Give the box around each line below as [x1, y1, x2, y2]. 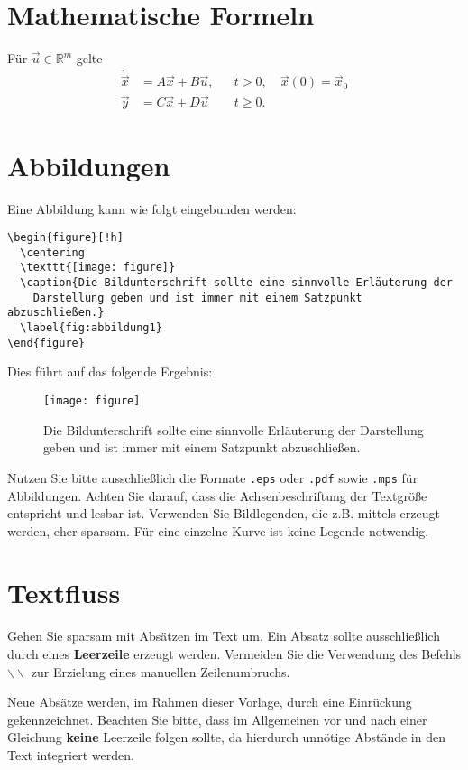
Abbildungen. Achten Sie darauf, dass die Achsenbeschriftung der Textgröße [7, 486, 427, 505]
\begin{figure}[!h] [7, 231, 124, 245]
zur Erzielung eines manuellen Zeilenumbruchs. [31, 662, 290, 681]
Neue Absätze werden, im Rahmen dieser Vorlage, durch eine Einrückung [7, 692, 412, 711]
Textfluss [7, 574, 121, 611]
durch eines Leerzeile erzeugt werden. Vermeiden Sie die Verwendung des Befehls [7, 645, 462, 663]
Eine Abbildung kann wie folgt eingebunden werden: [7, 199, 297, 218]
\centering [20, 246, 85, 259]
